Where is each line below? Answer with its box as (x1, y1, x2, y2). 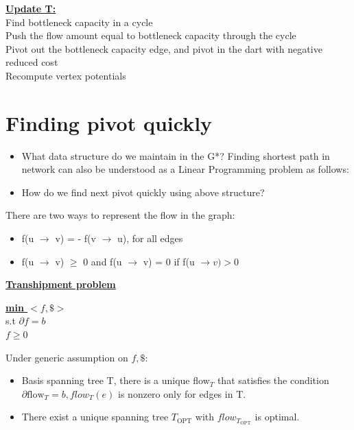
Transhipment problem (5, 277, 116, 291)
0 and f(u (83, 254, 122, 268)
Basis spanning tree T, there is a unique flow (21, 373, 210, 387)
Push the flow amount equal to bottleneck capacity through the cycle (5, 28, 296, 43)
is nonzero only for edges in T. (118, 386, 246, 401)
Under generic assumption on (5, 350, 128, 364)
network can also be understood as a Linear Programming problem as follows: (21, 162, 349, 176)
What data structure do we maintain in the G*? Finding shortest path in (21, 148, 330, 163)
